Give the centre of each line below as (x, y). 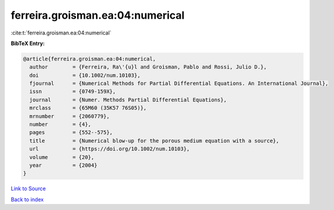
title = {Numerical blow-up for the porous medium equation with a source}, (154, 141)
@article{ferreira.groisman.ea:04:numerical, (89, 59)
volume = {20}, (62, 157)
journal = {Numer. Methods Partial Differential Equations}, (128, 100)
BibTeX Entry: (28, 43)
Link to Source (28, 189)
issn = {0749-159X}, (73, 92)
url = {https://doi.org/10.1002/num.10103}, (110, 149)
